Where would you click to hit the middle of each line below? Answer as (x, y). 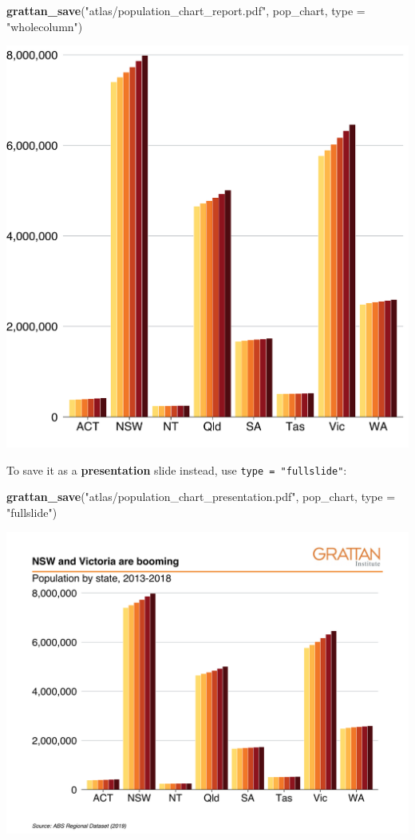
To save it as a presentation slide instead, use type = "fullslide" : (177, 469)
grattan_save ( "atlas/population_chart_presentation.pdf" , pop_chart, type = (201, 497)
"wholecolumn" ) (45, 26)
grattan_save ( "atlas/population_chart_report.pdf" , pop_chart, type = (186, 10)
